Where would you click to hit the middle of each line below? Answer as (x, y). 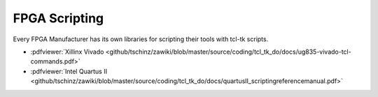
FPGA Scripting (58, 18)
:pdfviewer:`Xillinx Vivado (67, 52)
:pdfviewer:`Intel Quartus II (69, 71)
